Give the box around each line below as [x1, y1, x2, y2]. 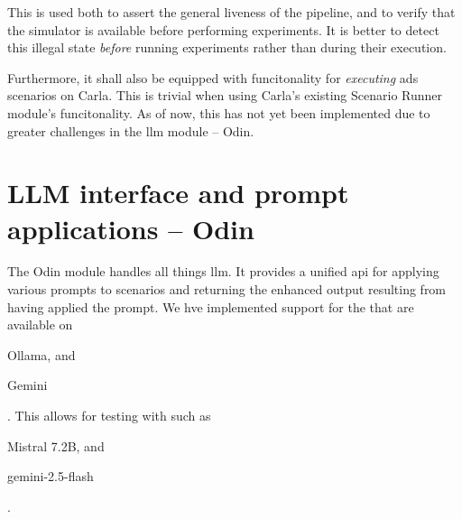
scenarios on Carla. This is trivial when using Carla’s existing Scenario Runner [7, 86, 443, 105]
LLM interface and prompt [7, 174, 349, 211]
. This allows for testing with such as [7, 406, 211, 425]
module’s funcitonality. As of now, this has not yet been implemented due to [7, 103, 430, 122]
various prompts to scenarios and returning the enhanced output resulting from [7, 280, 447, 299]
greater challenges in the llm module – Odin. [7, 121, 254, 140]
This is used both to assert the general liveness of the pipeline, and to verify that [7, 3, 456, 21]
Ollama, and [7, 345, 76, 364]
